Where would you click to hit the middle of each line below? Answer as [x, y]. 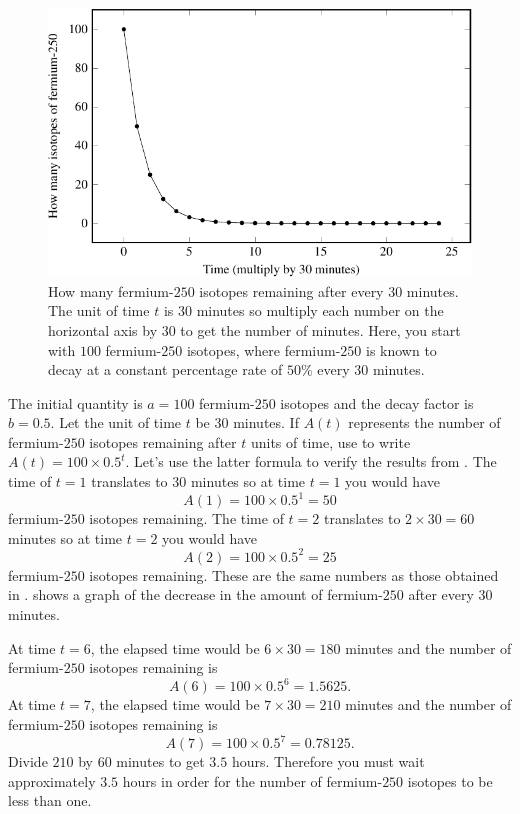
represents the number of [424, 422]
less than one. [50, 800]
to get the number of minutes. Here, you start [320, 329]
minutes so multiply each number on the [320, 310]
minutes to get [160, 761]
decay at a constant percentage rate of [165, 369]
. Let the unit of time [116, 422]
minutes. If [266, 422]
